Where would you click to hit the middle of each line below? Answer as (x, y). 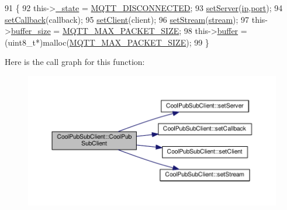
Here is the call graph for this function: (75, 62)
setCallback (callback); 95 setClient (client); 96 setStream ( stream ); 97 (127, 19)
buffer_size (31, 31)
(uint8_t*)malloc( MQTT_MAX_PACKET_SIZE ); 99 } (107, 42)
